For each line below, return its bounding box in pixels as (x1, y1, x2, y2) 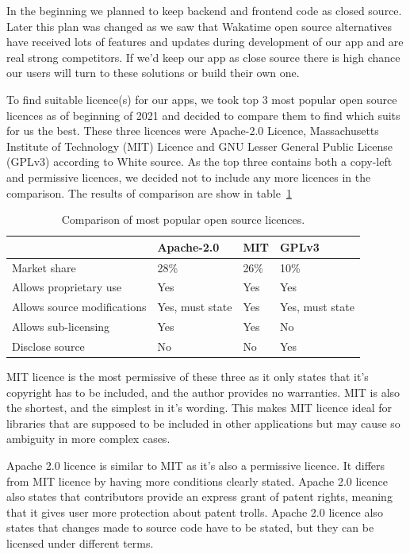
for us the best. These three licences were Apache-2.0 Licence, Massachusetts (6, 122, 379, 139)
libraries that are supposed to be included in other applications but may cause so (6, 414, 400, 431)
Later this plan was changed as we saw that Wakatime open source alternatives (6, 17, 393, 34)
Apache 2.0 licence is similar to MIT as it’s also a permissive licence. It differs (6, 457, 385, 473)
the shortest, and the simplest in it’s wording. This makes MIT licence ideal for (6, 399, 392, 416)
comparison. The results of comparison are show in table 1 (6, 184, 292, 201)
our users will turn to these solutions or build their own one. (6, 64, 300, 81)
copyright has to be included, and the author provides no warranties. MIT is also (6, 383, 400, 400)
